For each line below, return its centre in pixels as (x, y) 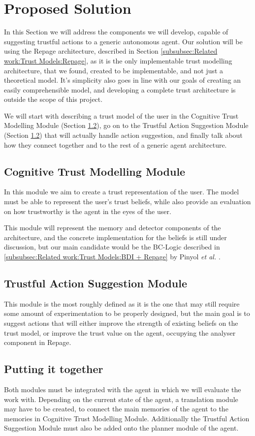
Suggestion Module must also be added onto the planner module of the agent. (121, 428)
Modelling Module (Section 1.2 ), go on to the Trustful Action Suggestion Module (126, 125)
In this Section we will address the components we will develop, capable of (116, 32)
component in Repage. (38, 342)
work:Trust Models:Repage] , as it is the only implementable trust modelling (118, 60)
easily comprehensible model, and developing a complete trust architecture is (120, 89)
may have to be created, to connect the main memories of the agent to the (116, 409)
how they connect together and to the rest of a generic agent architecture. (115, 144)
